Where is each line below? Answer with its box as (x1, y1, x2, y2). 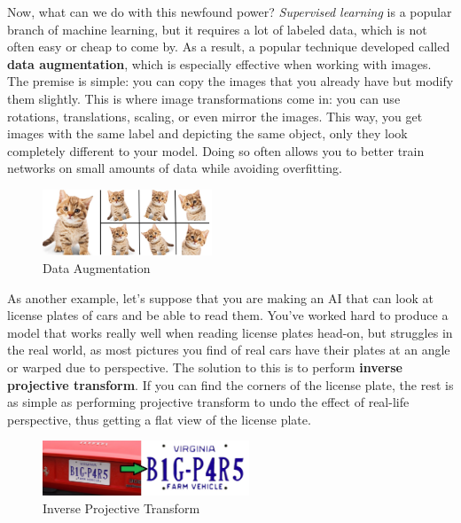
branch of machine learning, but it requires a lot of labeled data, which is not (7, 20, 427, 38)
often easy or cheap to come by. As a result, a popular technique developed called (7, 37, 450, 56)
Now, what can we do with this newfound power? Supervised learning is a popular (7, 3, 452, 20)
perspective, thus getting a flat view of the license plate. (7, 410, 311, 428)
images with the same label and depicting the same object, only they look (7, 124, 408, 143)
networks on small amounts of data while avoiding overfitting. (7, 159, 342, 177)
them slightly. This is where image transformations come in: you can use (7, 89, 401, 107)
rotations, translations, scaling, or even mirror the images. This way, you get (7, 106, 423, 125)
